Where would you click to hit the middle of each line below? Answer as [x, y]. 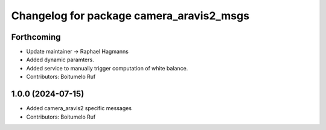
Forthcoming [36, 37]
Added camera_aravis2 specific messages [79, 108]
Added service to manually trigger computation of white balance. [107, 68]
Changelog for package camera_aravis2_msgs [130, 16]
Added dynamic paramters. [60, 60]
